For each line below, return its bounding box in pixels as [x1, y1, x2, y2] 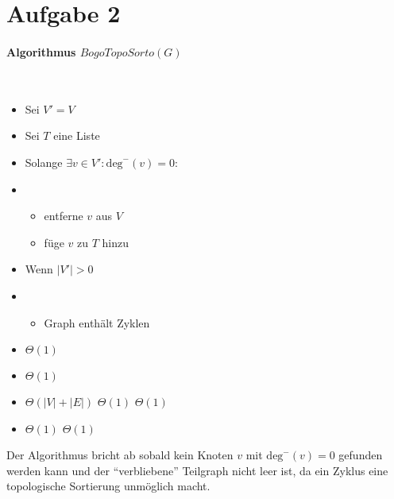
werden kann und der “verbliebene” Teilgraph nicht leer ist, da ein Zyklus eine [6, 462, 388, 478]
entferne [44, 207, 83, 224]
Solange [25, 153, 63, 170]
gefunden [338, 447, 383, 463]
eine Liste [53, 127, 100, 144]
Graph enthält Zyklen [44, 314, 150, 331]
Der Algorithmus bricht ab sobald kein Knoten [6, 447, 234, 463]
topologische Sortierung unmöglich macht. [6, 478, 211, 494]
